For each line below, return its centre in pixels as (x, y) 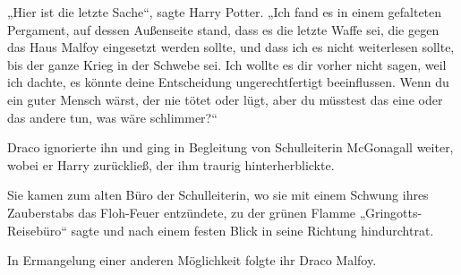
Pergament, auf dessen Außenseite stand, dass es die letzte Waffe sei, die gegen (223, 29)
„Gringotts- (391, 212)
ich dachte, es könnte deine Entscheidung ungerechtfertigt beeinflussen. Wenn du (228, 82)
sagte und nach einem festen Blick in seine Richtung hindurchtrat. (252, 230)
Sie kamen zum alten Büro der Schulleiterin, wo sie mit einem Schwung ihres (218, 195)
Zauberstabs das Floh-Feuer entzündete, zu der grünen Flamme (182, 212)
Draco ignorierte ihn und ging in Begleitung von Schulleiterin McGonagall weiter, (230, 147)
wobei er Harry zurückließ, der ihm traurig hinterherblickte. (171, 164)
